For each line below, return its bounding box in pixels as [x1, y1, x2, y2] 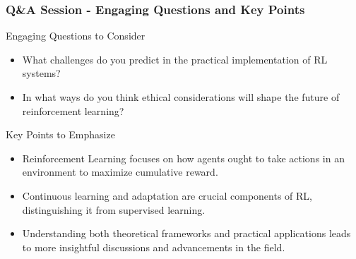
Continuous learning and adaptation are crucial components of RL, [22, 188, 312, 203]
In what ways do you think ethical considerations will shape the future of [22, 90, 340, 104]
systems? [22, 66, 61, 80]
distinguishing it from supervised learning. [22, 202, 206, 217]
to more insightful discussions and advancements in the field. [22, 239, 285, 254]
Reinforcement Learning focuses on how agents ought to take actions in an [22, 150, 345, 165]
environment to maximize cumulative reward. [22, 164, 218, 179]
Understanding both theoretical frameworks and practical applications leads [22, 226, 351, 241]
